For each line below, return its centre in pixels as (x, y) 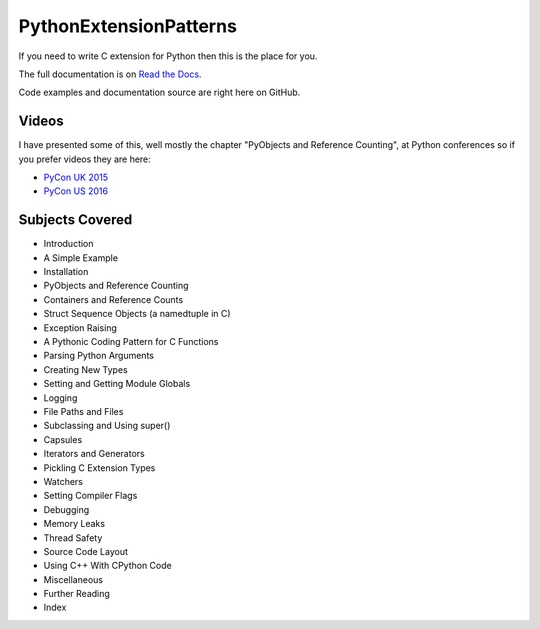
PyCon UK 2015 (76, 177)
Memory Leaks (74, 524)
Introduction (68, 244)
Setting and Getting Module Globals (117, 384)
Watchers (63, 481)
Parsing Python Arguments (99, 356)
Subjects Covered (75, 220)
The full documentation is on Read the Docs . (110, 74)
